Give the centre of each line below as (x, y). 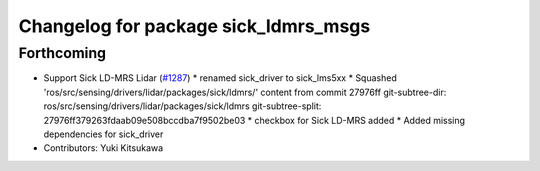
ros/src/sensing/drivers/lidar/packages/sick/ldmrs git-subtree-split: (182, 106)
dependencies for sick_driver (103, 134)
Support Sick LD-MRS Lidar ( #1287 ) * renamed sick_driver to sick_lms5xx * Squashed (220, 78)
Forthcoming (62, 53)
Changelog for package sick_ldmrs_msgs (194, 26)
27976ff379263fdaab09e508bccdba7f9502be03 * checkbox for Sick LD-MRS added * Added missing (254, 120)
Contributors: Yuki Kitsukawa (103, 148)
